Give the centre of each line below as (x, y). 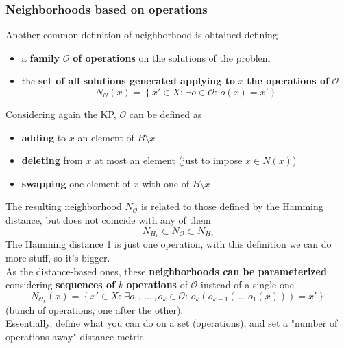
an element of (106, 137)
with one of (166, 183)
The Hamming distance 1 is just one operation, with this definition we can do (169, 244)
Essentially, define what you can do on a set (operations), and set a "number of (172, 323)
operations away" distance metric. (76, 336)
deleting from (52, 160)
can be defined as (165, 114)
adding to (44, 137)
